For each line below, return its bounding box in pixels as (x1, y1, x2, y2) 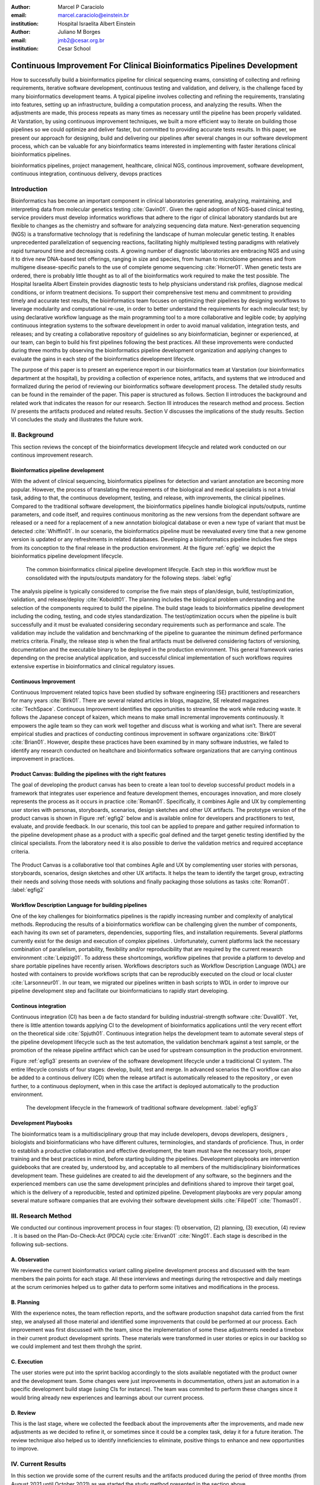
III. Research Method (11, 1212, 72, 1220)
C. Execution (11, 1358, 43, 1365)
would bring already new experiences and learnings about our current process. (11, 1394, 204, 1401)
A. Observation (11, 1256, 50, 1263)
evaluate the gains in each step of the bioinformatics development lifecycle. (11, 355, 196, 362)
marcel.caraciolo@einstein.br (57, 12, 130, 19)
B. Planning (11, 1298, 40, 1306)
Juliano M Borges (57, 29, 101, 36)
